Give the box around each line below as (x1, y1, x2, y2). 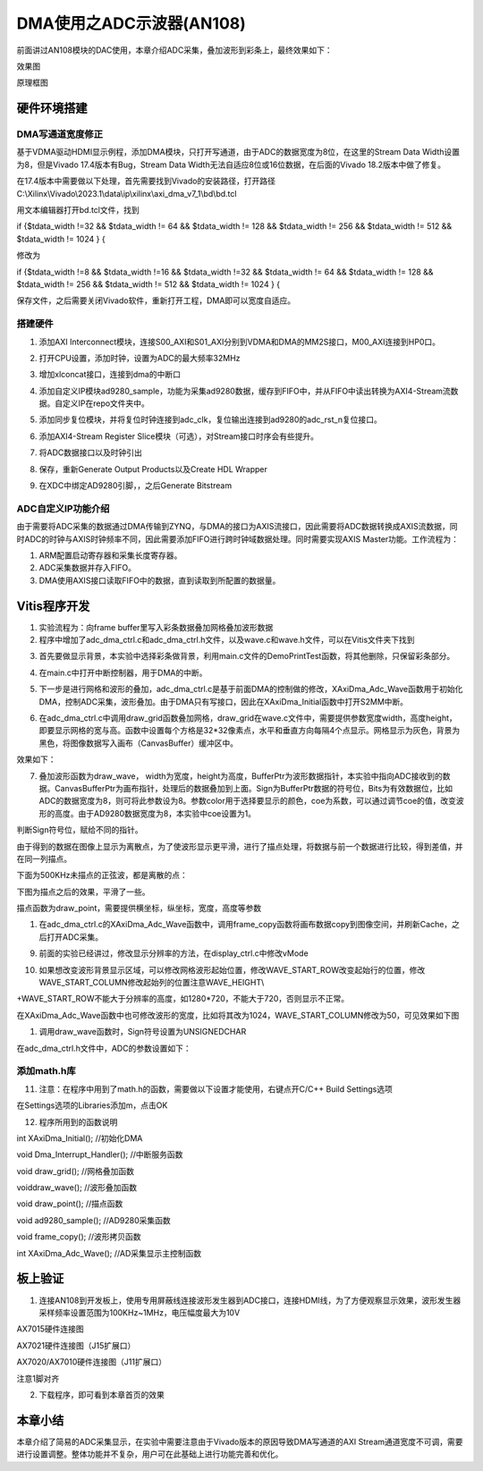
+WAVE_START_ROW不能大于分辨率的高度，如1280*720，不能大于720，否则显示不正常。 (16, 993, 350, 1004)
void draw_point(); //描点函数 (16, 1198, 123, 1209)
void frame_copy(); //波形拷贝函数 (16, 1231, 142, 1242)
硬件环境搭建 (16, 101, 88, 116)
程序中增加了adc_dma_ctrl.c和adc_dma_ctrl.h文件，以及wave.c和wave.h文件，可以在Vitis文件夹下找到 (38, 635, 415, 646)
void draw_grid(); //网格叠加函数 (16, 1165, 134, 1176)
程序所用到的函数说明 (38, 1116, 118, 1127)
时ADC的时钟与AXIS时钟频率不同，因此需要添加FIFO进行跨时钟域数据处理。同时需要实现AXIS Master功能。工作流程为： (16, 533, 460, 545)
